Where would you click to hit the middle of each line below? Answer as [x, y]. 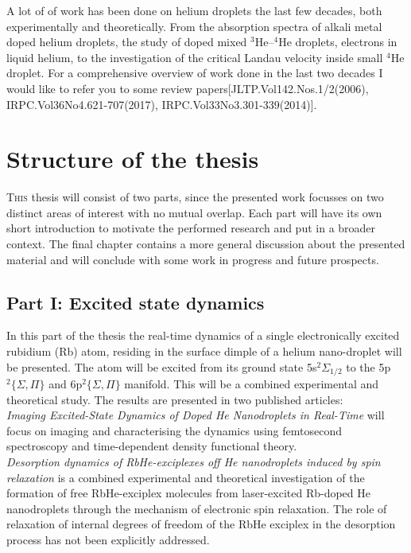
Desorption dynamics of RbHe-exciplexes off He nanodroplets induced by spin [194, 462]
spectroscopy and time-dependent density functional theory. [152, 446]
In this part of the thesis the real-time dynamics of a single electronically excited [203, 335]
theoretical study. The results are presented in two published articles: [175, 399]
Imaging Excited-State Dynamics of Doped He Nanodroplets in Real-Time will [196, 415]
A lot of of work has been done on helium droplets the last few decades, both [194, 10]
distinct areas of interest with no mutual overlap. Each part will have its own [194, 212]
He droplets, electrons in [338, 42]
